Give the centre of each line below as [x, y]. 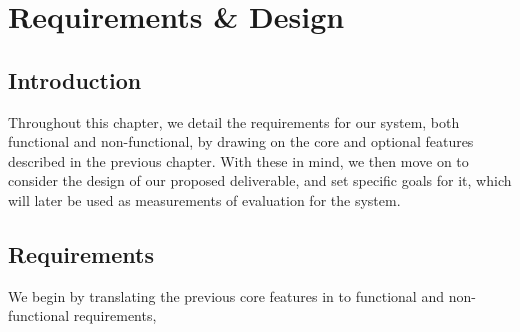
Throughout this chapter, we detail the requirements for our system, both [234, 121]
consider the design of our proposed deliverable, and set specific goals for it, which [260, 180]
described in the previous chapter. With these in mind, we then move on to [238, 160]
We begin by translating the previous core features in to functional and [226, 295]
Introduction [75, 79]
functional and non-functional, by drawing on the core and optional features [241, 141]
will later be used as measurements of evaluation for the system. [204, 199]
